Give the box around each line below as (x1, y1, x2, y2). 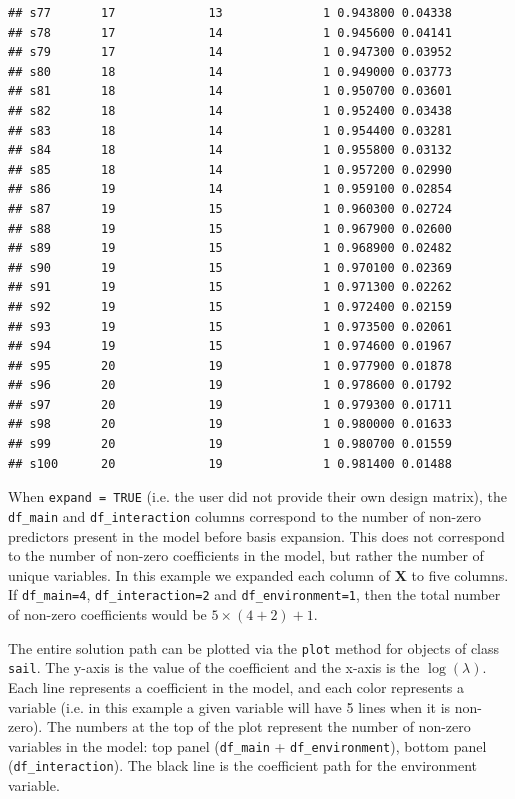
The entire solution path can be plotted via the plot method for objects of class (8, 637, 500, 658)
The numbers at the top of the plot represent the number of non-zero (46, 716, 471, 737)
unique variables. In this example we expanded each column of (8, 564, 391, 585)
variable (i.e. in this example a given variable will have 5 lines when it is (8, 696, 451, 717)
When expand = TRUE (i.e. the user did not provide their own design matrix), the (8, 486, 508, 507)
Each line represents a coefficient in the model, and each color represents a (8, 676, 465, 697)
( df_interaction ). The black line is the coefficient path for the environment (8, 755, 478, 776)
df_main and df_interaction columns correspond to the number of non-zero (8, 505, 482, 526)
